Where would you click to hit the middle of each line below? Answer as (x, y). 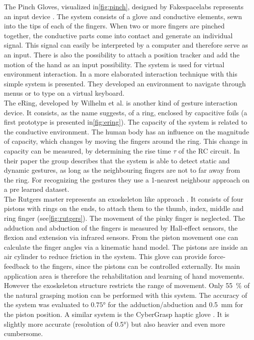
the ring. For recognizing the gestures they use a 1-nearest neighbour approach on (127, 179)
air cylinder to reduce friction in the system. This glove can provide (105, 256)
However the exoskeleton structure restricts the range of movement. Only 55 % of (127, 285)
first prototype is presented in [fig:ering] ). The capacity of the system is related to (126, 122)
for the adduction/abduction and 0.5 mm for (175, 304)
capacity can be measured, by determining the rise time (88, 150)
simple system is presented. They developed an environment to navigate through (125, 83)
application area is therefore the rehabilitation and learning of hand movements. (124, 275)
